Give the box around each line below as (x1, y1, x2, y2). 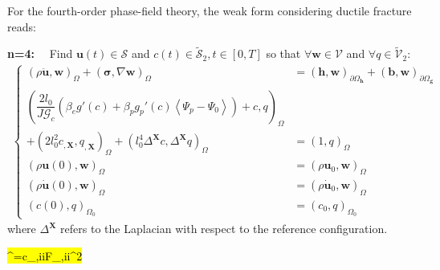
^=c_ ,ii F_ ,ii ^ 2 (7, 247, 83, 264)
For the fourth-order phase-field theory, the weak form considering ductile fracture (7, 2, 412, 18)
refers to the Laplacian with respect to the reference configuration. (60, 220, 388, 237)
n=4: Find (7, 45, 73, 62)
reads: (7, 18, 36, 35)
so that (266, 45, 301, 62)
